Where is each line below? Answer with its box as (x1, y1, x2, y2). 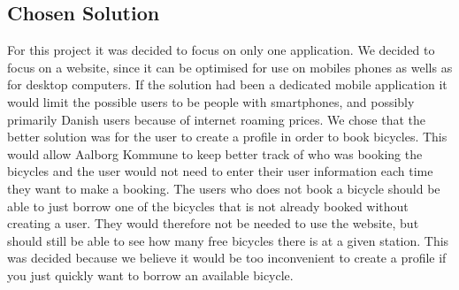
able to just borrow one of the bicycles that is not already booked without (7, 196, 409, 215)
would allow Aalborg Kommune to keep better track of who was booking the (7, 144, 423, 163)
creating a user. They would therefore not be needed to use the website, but (7, 214, 419, 233)
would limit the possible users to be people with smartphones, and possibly (7, 92, 415, 111)
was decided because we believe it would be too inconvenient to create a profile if (7, 248, 447, 267)
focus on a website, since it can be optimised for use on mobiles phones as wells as (7, 57, 453, 76)
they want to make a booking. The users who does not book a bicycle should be (7, 179, 440, 197)
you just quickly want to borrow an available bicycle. (7, 265, 294, 284)
